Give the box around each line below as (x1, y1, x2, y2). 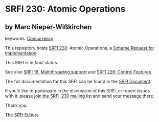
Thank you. (5, 103, 28, 108)
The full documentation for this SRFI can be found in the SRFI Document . (5, 79, 152, 84)
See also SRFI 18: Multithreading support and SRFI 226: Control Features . (5, 69, 153, 75)
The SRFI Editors (5, 112, 39, 118)
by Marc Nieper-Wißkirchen (5, 23, 92, 31)
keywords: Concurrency (5, 35, 54, 41)
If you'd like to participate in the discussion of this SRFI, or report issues (5, 88, 150, 93)
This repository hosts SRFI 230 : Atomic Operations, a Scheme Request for (5, 45, 155, 51)
